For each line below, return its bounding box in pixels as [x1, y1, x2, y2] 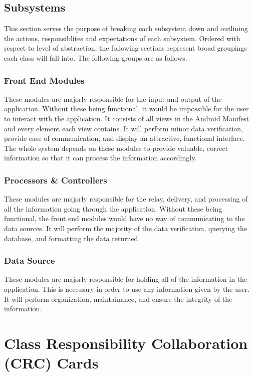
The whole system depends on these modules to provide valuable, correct [4, 142, 228, 153]
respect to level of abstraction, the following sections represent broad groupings [4, 43, 247, 53]
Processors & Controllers [4, 173, 107, 186]
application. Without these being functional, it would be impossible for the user [4, 103, 249, 114]
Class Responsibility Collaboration [4, 332, 248, 353]
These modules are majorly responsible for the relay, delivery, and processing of [4, 194, 248, 204]
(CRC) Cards [4, 352, 99, 373]
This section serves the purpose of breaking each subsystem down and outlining [4, 23, 248, 34]
